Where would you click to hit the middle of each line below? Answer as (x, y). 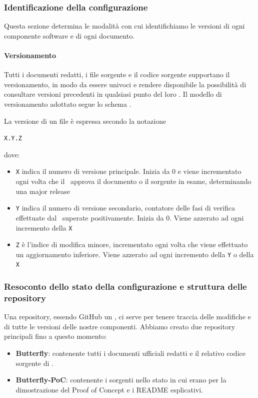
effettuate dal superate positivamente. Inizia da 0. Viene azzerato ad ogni (130, 217)
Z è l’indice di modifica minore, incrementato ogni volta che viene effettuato (132, 244)
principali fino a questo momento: (55, 336)
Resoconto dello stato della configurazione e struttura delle (125, 286)
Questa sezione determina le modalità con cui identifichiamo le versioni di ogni (124, 26)
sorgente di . (34, 363)
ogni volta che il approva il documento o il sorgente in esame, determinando (133, 181)
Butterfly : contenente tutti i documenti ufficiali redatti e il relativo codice (130, 353)
